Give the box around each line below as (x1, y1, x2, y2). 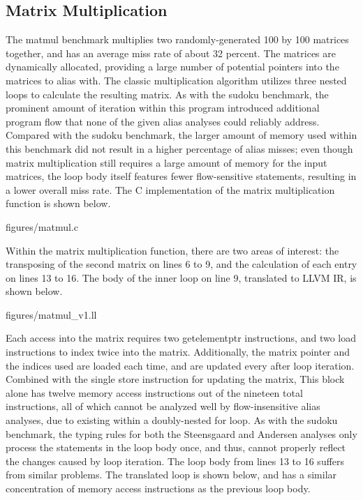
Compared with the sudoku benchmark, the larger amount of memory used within (6, 128, 357, 142)
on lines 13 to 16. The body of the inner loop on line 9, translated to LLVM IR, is (6, 270, 357, 285)
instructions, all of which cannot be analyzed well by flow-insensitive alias (6, 399, 320, 414)
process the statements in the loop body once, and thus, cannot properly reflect (6, 440, 346, 455)
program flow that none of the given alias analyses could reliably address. (6, 114, 320, 128)
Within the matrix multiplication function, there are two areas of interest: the (6, 243, 339, 257)
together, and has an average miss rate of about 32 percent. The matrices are (6, 45, 336, 60)
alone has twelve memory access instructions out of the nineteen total (6, 385, 303, 400)
